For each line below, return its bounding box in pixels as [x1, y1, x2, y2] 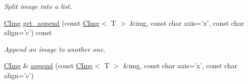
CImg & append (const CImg [4, 60, 93, 71]
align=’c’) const [4, 27, 52, 38]
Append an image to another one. [4, 43, 105, 54]
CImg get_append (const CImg [4, 17, 99, 28]
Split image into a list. [4, 1, 72, 11]
